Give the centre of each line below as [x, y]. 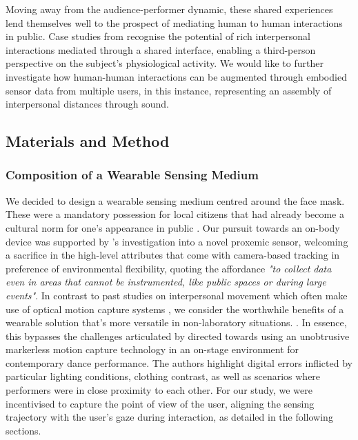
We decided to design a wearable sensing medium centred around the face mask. [175, 200]
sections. [23, 430]
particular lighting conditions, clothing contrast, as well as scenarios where [163, 376]
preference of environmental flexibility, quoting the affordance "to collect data [169, 268]
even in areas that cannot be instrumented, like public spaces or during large [166, 282]
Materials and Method [88, 141]
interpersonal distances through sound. [87, 104]
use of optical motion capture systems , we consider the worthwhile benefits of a [175, 309]
